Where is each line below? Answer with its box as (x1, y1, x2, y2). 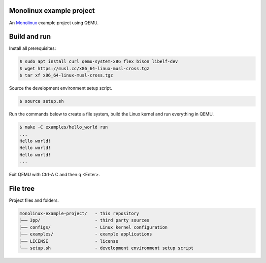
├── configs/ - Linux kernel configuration (19, 225, 168, 230)
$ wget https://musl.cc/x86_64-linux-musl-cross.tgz (19, 66, 150, 71)
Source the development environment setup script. (9, 85, 113, 91)
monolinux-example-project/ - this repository (19, 210, 139, 216)
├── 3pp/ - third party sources (19, 218, 150, 223)
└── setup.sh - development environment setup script (19, 245, 194, 251)
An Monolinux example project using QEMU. (9, 20, 99, 26)
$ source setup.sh (19, 99, 64, 104)
